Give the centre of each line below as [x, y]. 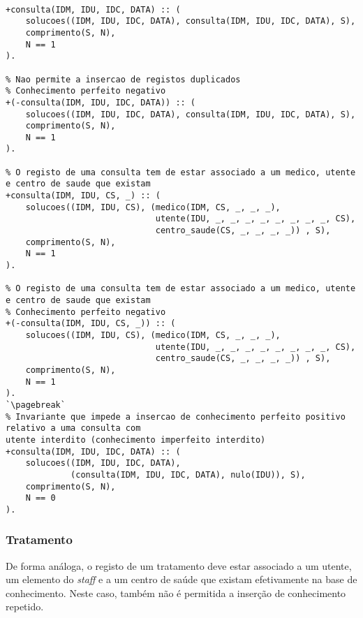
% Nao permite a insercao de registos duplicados [123, 79]
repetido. [25, 606]
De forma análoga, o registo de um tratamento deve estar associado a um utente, [179, 565]
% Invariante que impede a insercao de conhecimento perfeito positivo [176, 417]
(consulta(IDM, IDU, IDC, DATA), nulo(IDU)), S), [188, 474]
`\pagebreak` [36, 405]
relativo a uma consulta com [73, 428]
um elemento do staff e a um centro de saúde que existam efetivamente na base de [181, 579]
